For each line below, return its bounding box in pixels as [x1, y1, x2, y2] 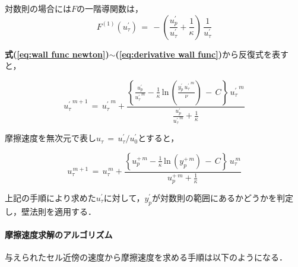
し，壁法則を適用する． [5, 205, 96, 217]
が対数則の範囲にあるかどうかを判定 [152, 191, 294, 204]
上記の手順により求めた [5, 191, 96, 204]
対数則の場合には [5, 2, 71, 14]
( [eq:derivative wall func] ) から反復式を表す [115, 47, 289, 60]
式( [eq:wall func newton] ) [5, 47, 109, 60]
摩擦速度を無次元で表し [5, 132, 96, 144]
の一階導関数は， [77, 2, 144, 14]
